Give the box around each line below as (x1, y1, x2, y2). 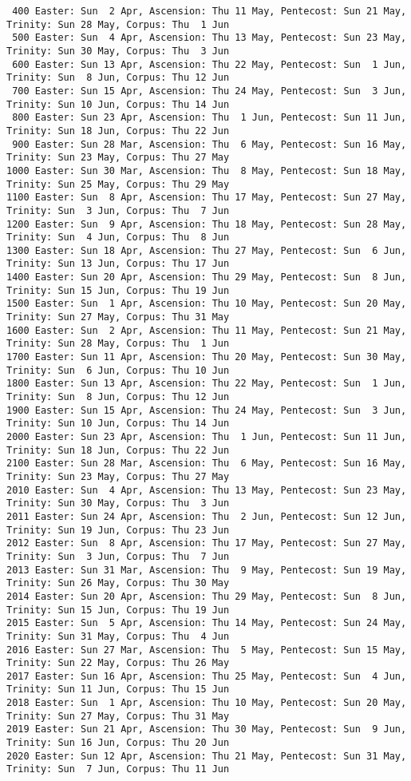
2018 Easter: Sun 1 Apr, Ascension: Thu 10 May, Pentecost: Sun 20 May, (6, 697, 407, 709)
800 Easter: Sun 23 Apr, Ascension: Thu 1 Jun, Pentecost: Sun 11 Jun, (12, 112, 407, 124)
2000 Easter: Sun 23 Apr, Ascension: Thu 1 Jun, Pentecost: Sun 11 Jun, (6, 431, 407, 442)
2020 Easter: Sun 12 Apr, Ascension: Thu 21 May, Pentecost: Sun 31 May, (6, 750, 407, 762)
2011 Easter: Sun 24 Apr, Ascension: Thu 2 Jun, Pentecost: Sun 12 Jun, (6, 510, 407, 522)
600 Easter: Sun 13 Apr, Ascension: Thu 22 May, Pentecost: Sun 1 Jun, (12, 58, 407, 70)
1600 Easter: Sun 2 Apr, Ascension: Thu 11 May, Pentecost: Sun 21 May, (6, 324, 407, 336)
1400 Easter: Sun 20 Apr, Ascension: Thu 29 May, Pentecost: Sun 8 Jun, (6, 272, 407, 283)
